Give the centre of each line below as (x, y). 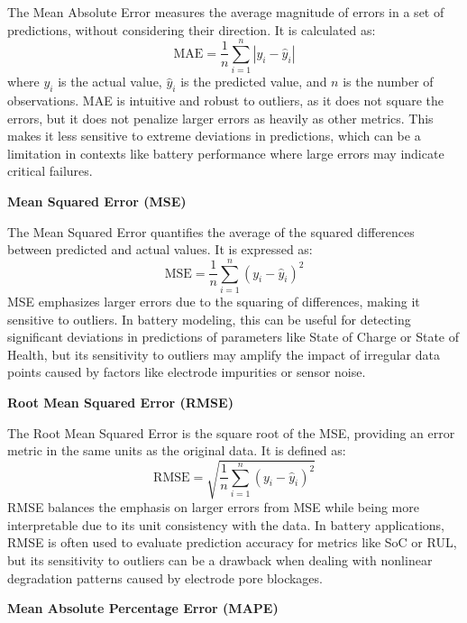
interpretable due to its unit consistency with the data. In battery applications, (226, 524)
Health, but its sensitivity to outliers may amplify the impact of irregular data (224, 354)
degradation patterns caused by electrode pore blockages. (165, 577)
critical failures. (50, 171)
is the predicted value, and (254, 82)
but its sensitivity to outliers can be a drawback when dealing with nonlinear (220, 560)
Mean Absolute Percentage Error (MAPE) (143, 608)
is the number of (388, 82)
